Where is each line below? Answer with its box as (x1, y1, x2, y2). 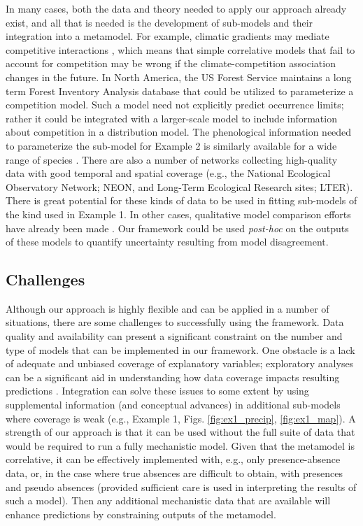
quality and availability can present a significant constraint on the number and (6, 329, 343, 343)
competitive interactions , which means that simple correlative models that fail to (6, 42, 355, 57)
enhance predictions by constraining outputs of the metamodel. (6, 506, 276, 521)
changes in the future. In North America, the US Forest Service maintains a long (6, 69, 352, 84)
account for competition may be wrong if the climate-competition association (6, 56, 336, 71)
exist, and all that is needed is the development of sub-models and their (6, 15, 313, 29)
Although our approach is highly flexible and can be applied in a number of (6, 301, 329, 315)
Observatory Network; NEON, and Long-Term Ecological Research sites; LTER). (6, 179, 353, 194)
